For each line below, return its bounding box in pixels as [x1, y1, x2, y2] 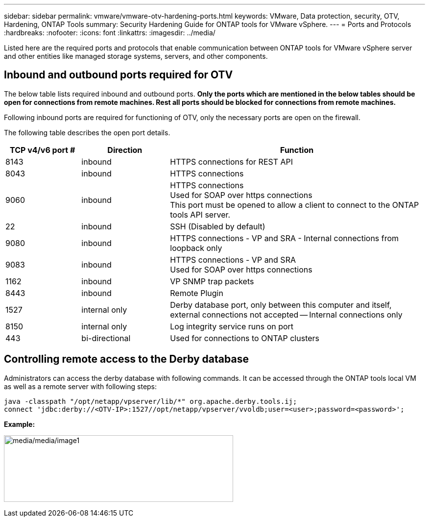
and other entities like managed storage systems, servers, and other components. [4, 52, 268, 60]
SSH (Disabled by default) [170, 221, 265, 231]
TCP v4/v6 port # [10, 145, 75, 155]
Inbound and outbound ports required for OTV [4, 69, 233, 81]
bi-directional [81, 333, 131, 343]
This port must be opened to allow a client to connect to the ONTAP [170, 199, 419, 210]
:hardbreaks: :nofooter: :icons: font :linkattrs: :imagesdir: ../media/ [4, 28, 215, 37]
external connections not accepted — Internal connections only [170, 309, 403, 320]
